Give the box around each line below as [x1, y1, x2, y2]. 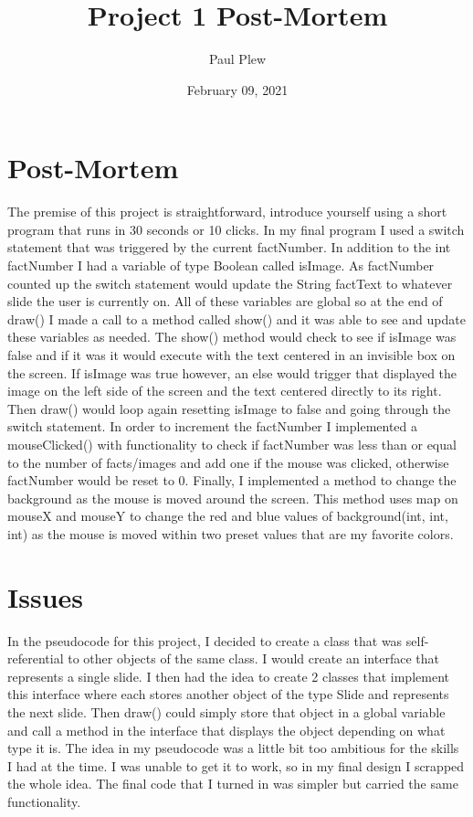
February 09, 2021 [186, 80, 289, 99]
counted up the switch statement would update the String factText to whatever [7, 273, 453, 292]
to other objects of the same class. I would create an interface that [68, 649, 439, 668]
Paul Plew [208, 49, 267, 69]
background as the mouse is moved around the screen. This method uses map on [7, 488, 458, 507]
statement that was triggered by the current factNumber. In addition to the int [7, 238, 451, 257]
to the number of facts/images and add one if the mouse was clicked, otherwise [7, 452, 449, 472]
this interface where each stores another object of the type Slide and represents [7, 684, 449, 704]
